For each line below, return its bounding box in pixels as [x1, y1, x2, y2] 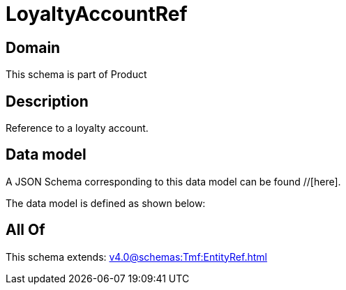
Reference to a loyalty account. [6, 122, 149, 135]
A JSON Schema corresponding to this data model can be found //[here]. [6, 175, 341, 188]
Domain [6, 38, 61, 56]
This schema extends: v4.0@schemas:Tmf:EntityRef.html [6, 250, 267, 263]
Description [6, 92, 89, 110]
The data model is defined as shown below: [6, 197, 206, 209]
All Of [6, 221, 45, 239]
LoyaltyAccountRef [6, 2, 188, 26]
